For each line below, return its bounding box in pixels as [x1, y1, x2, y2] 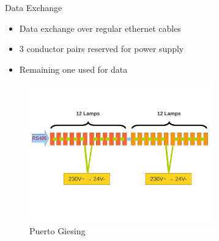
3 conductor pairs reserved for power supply [19, 42, 184, 55]
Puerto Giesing [29, 224, 86, 237]
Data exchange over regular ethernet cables [19, 21, 181, 34]
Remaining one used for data [19, 62, 128, 75]
